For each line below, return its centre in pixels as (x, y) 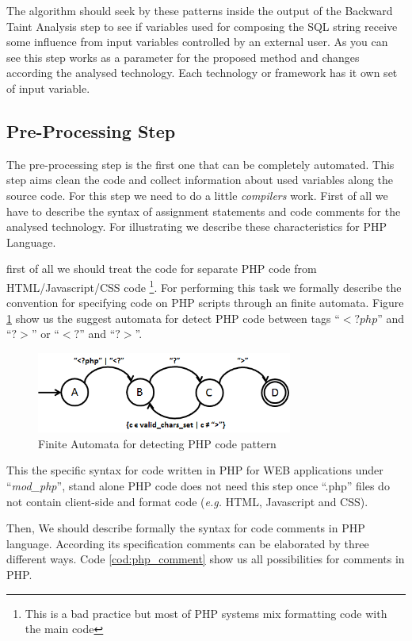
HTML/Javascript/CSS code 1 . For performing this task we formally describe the (204, 286)
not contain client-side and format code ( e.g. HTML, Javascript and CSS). (187, 501)
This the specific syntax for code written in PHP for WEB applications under (195, 470)
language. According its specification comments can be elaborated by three (188, 543)
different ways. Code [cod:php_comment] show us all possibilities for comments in (206, 559)
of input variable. (48, 88)
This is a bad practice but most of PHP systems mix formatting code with (206, 613)
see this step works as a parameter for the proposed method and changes (183, 57)
